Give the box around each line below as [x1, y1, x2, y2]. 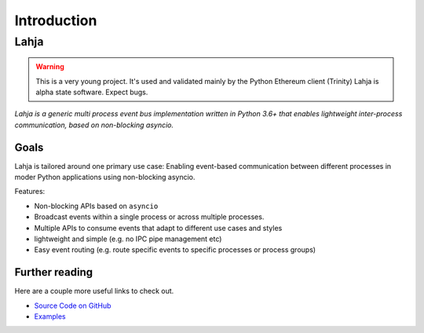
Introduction [14, 12, 97, 29]
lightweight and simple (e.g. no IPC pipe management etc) [34, 234, 222, 243]
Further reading [14, 265, 93, 279]
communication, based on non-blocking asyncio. [14, 120, 174, 130]
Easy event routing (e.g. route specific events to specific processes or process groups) [34, 245, 316, 254]
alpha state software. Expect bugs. [35, 87, 148, 97]
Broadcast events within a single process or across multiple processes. [34, 212, 265, 221]
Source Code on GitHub [34, 301, 111, 310]
